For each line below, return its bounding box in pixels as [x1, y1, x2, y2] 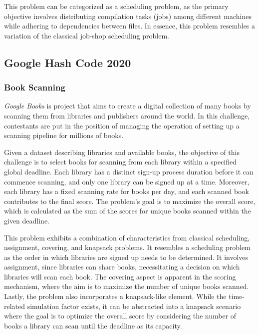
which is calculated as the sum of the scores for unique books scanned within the [4, 205, 251, 216]
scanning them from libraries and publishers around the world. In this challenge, [4, 110, 250, 120]
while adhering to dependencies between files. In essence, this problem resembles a [4, 20, 256, 31]
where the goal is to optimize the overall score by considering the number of [4, 310, 237, 321]
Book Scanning [4, 81, 65, 93]
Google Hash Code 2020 [4, 54, 131, 70]
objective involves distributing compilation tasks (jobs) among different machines [4, 10, 252, 21]
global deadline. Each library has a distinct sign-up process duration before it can [4, 166, 254, 176]
